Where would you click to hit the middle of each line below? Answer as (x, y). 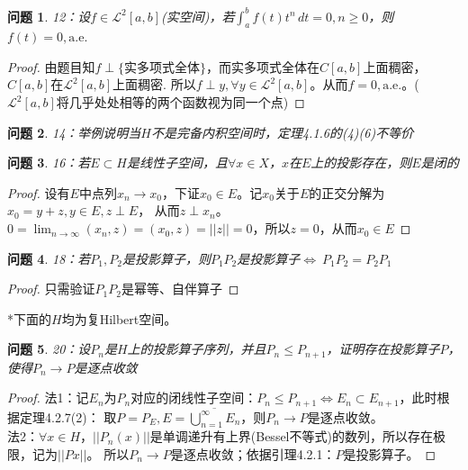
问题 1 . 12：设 (49, 16)
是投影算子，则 (166, 258)
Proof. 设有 (39, 192)
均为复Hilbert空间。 (119, 318)
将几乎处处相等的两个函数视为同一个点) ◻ (180, 102)
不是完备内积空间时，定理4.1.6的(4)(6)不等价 (282, 132)
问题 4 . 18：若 (49, 258)
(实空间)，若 (198, 16)
